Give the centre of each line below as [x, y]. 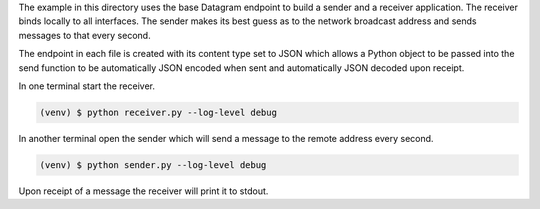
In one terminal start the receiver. [86, 86]
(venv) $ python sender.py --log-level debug [153, 164]
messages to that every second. [84, 35]
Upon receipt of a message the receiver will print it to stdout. [143, 191]
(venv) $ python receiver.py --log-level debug [158, 112]
